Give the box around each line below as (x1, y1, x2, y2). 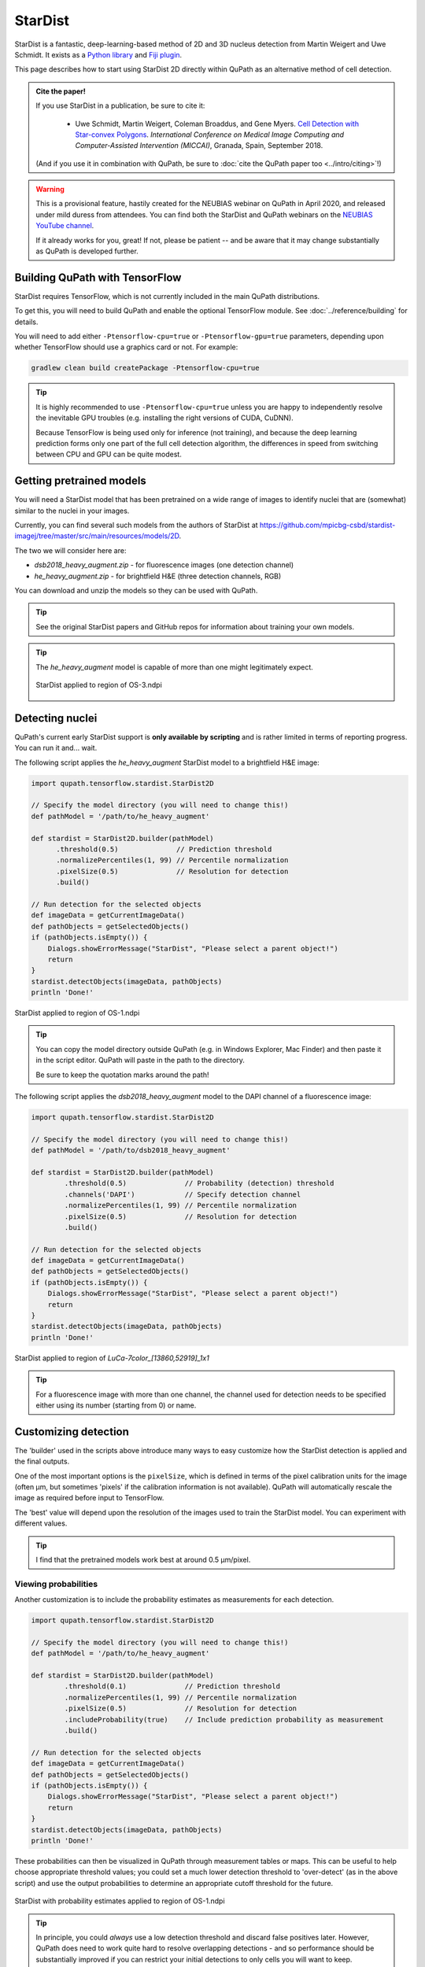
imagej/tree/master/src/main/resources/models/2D (14, 531, 180, 541)
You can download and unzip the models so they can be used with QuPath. (14, 586, 258, 596)
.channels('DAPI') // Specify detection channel (64, 1190, 301, 1199)
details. (14, 317, 39, 327)
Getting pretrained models (14, 474, 147, 488)
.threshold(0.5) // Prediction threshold (56, 845, 272, 854)
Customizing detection (14, 1425, 130, 1438)
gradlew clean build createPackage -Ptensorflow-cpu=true (31, 364, 260, 373)
